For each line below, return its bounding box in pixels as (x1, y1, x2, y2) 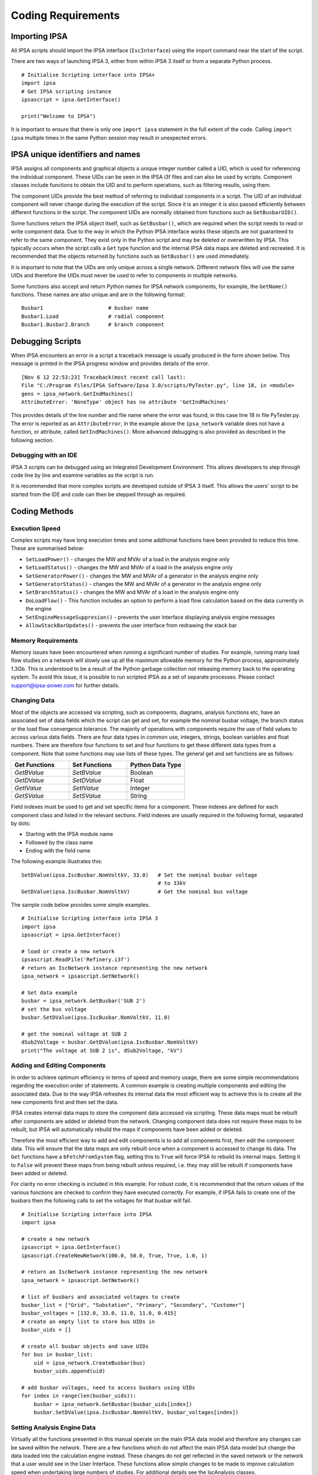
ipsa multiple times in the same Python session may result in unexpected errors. (11, 134, 207, 141)
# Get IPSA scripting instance (21, 88, 112, 94)
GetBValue (14, 769, 44, 777)
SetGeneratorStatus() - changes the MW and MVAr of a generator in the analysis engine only (25, 580, 262, 587)
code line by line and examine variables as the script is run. (11, 472, 155, 479)
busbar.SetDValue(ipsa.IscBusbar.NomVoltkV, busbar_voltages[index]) (33, 1409, 239, 1416)
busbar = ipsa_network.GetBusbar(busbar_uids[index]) (33, 1401, 193, 1407)
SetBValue (72, 769, 101, 777)
